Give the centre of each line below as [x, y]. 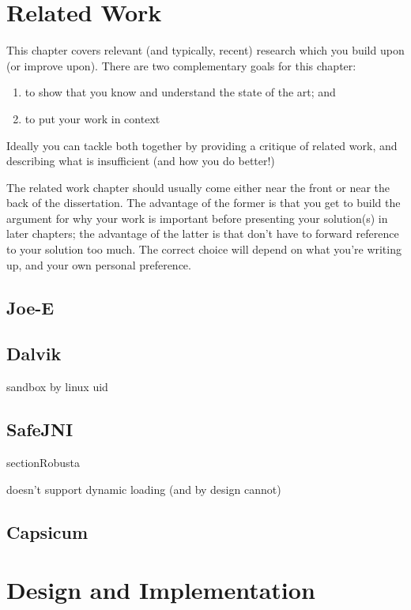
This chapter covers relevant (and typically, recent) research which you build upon [205, 50]
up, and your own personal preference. [99, 264]
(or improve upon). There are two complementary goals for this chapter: [181, 65]
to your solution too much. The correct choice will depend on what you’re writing [204, 249]
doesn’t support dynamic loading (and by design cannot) [144, 489]
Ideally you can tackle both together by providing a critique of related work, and [202, 145]
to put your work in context [92, 118]
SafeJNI [40, 429]
